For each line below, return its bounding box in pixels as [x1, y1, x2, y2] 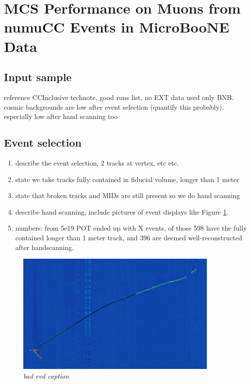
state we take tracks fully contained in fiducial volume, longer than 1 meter [15, 174, 239, 184]
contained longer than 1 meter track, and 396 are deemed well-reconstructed [15, 232, 242, 242]
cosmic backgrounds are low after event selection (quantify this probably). [4, 101, 224, 112]
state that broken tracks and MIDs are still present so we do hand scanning [15, 190, 240, 200]
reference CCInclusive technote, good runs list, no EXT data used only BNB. [4, 92, 234, 102]
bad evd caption [23, 371, 69, 381]
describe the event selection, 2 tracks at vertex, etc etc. [15, 157, 179, 167]
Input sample [4, 69, 72, 84]
